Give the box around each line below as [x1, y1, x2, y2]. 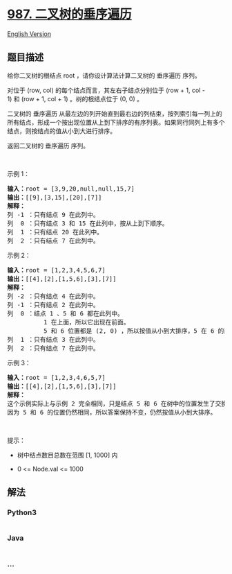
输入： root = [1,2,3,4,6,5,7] [7, 374, 106, 381]
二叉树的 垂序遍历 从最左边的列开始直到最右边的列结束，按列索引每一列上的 [7, 109, 222, 118]
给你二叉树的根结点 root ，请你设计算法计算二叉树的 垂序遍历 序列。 [7, 71, 202, 80]
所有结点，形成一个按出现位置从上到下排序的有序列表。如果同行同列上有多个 [7, 118, 225, 126]
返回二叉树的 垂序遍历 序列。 [7, 141, 90, 150]
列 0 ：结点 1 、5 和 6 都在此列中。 [7, 309, 124, 318]
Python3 [7, 507, 37, 517]
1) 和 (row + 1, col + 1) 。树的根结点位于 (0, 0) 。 [7, 94, 144, 103]
